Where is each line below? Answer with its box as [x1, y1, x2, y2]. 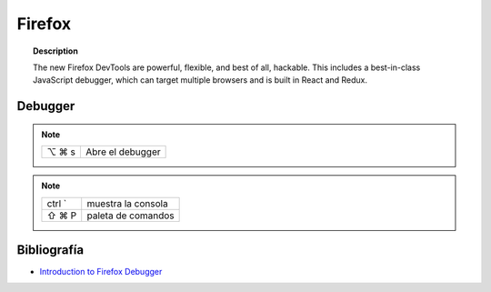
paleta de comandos [86, 209, 175, 222]
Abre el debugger [85, 146, 161, 158]
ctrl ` [46, 196, 67, 209]
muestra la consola [86, 196, 168, 209]
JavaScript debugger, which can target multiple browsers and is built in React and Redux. [33, 75, 368, 86]
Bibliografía [16, 242, 85, 257]
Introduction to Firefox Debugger [39, 267, 163, 277]
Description [33, 45, 79, 56]
